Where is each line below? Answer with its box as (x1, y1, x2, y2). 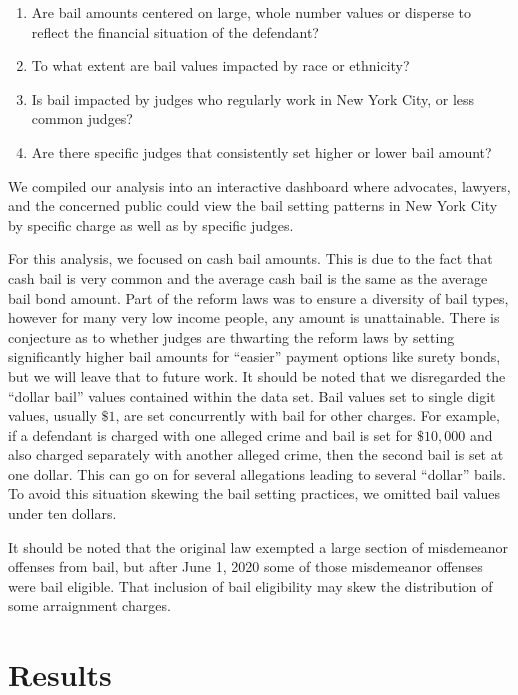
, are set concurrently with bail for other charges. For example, (115, 405, 500, 426)
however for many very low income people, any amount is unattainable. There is (8, 307, 500, 328)
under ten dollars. (8, 503, 117, 524)
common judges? (31, 108, 133, 129)
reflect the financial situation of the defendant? (31, 21, 319, 42)
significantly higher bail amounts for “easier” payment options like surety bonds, (8, 346, 501, 367)
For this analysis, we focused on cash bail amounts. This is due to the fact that (8, 248, 493, 269)
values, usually (8, 405, 97, 426)
